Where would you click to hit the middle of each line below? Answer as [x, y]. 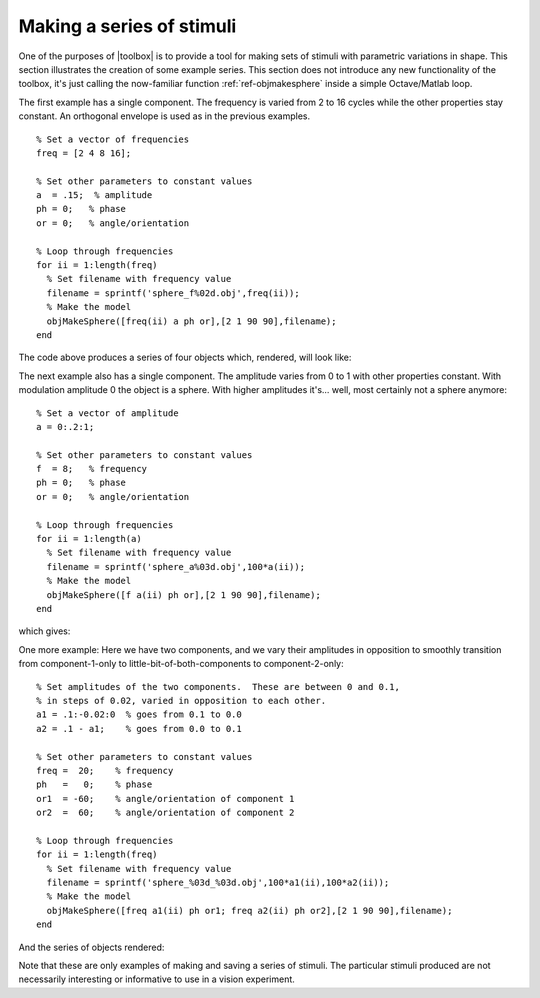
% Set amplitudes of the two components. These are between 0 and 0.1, [218, 686]
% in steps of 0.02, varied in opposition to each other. [181, 700]
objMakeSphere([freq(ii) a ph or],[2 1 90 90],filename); [191, 321]
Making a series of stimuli [127, 26]
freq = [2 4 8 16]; [84, 153]
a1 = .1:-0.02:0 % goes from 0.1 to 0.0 [139, 714]
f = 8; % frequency [92, 469]
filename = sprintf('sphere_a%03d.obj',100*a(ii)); [175, 566]
